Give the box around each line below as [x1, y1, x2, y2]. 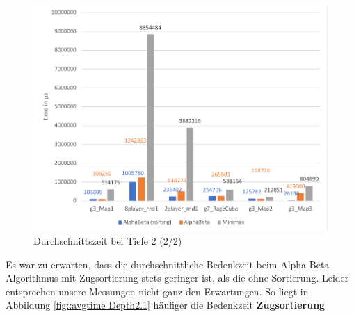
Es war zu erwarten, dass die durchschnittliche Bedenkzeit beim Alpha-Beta [6, 257, 330, 271]
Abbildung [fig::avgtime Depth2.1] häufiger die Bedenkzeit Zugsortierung [6, 298, 325, 312]
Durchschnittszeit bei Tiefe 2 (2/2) [33, 234, 182, 248]
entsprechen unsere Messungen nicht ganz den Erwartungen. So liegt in [6, 284, 309, 298]
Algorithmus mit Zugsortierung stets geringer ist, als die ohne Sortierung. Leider [6, 270, 349, 285]
